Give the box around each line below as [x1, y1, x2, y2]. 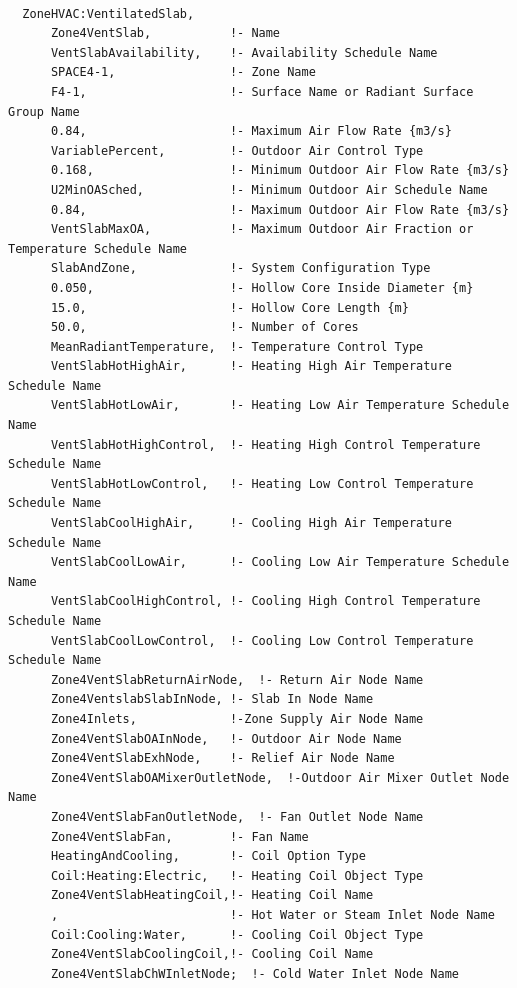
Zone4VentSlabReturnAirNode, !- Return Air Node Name [50, 672, 424, 687]
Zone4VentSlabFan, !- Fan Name [50, 829, 309, 844]
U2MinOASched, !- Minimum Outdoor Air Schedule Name [50, 182, 488, 197]
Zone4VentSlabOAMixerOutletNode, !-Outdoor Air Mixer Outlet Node [50, 770, 510, 785]
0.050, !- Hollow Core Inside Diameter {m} [50, 280, 474, 295]
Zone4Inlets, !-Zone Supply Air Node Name [50, 711, 424, 726]
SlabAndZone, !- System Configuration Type [50, 261, 431, 276]
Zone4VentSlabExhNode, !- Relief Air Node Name [50, 751, 395, 766]
